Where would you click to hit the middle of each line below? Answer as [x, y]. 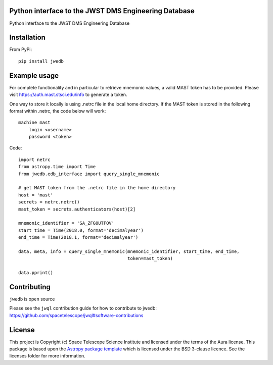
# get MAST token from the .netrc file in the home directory [97, 188]
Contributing [30, 287]
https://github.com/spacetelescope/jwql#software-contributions [76, 315]
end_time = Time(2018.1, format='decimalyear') [78, 238]
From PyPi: [21, 49]
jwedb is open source [32, 299]
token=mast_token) [150, 258]
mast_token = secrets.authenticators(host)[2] [77, 209]
